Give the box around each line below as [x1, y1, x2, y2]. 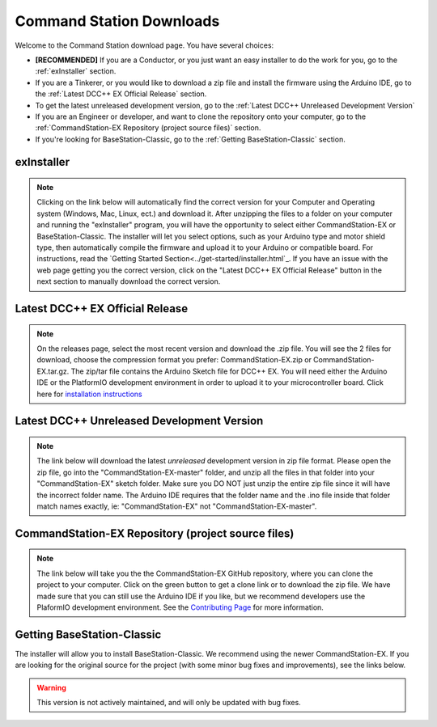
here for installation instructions [36, 389, 142, 399]
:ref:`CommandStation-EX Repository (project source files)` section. [35, 123, 261, 133]
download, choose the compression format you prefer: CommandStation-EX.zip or [36, 355, 312, 365]
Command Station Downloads [15, 12, 220, 30]
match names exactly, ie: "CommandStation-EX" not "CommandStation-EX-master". [36, 501, 317, 511]
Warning [36, 683, 66, 692]
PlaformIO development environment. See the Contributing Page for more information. [36, 602, 324, 612]
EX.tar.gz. [36, 366, 70, 376]
